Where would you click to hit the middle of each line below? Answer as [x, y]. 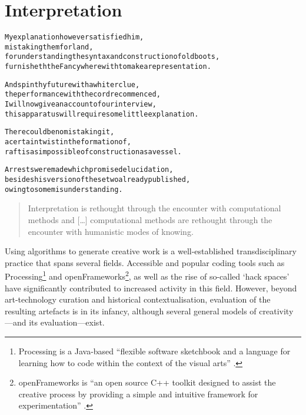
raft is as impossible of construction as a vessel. [93, 152]
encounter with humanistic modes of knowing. [111, 231]
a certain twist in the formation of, [68, 142]
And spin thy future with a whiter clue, [72, 84]
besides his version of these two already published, [98, 180]
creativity [276, 311]
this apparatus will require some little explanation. [102, 114]
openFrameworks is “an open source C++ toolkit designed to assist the [147, 382]
